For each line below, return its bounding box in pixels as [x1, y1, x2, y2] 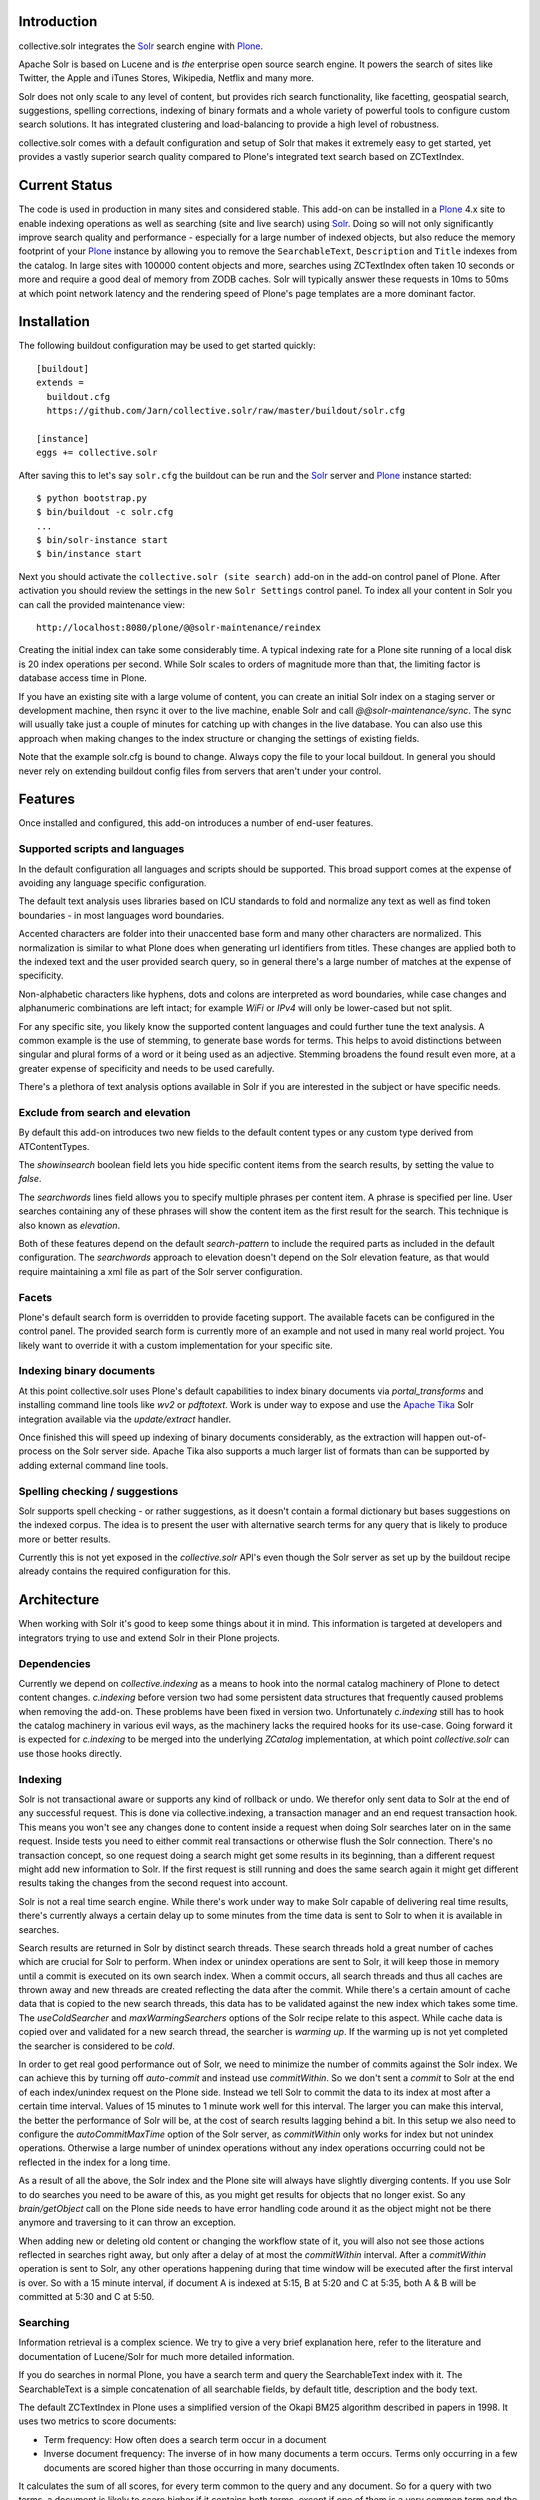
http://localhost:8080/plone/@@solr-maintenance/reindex [36, 622, 322, 634]
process [18, 1445, 52, 1457]
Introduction [18, 13, 98, 30]
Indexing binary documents [18, 1364, 155, 1378]
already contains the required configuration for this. [18, 1565, 232, 1577]
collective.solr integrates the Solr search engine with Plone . [18, 40, 264, 52]
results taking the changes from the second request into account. [18, 1877, 289, 1889]
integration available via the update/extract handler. [18, 1413, 232, 1425]
